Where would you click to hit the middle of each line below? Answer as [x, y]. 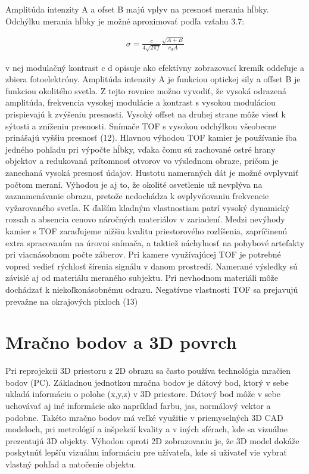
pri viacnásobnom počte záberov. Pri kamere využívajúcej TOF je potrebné [143, 254]
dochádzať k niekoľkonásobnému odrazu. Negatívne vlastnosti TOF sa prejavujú [152, 289]
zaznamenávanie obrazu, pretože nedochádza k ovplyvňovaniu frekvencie [137, 196]
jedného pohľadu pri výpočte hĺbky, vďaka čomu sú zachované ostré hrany [141, 149]
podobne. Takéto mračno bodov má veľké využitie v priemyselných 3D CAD [144, 417]
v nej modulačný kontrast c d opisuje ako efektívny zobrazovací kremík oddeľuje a [155, 67]
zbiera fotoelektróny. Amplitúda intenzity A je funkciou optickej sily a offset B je [153, 79]
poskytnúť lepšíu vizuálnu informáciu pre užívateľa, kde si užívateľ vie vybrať [146, 452]
